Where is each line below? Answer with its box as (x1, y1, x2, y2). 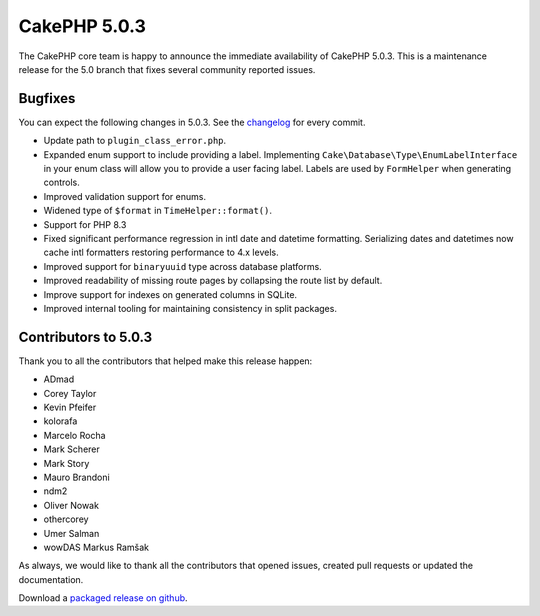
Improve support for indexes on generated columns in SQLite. (43, 288, 298, 300)
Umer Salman (43, 527, 100, 539)
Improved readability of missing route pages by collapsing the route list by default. (43, 275, 383, 287)
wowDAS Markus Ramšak (43, 541, 150, 553)
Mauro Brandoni (43, 471, 110, 483)
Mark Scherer (43, 443, 100, 455)
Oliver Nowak (43, 499, 100, 511)
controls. (43, 176, 80, 189)
